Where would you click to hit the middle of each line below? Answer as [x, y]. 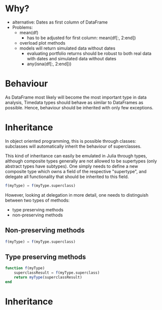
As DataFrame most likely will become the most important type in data [76, 97]
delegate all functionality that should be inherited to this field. [67, 177]
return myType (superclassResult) [48, 277]
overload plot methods [42, 43]
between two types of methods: [37, 200]
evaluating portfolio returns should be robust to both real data [89, 53]
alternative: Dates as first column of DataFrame [60, 22]
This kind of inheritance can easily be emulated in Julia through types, [76, 155]
